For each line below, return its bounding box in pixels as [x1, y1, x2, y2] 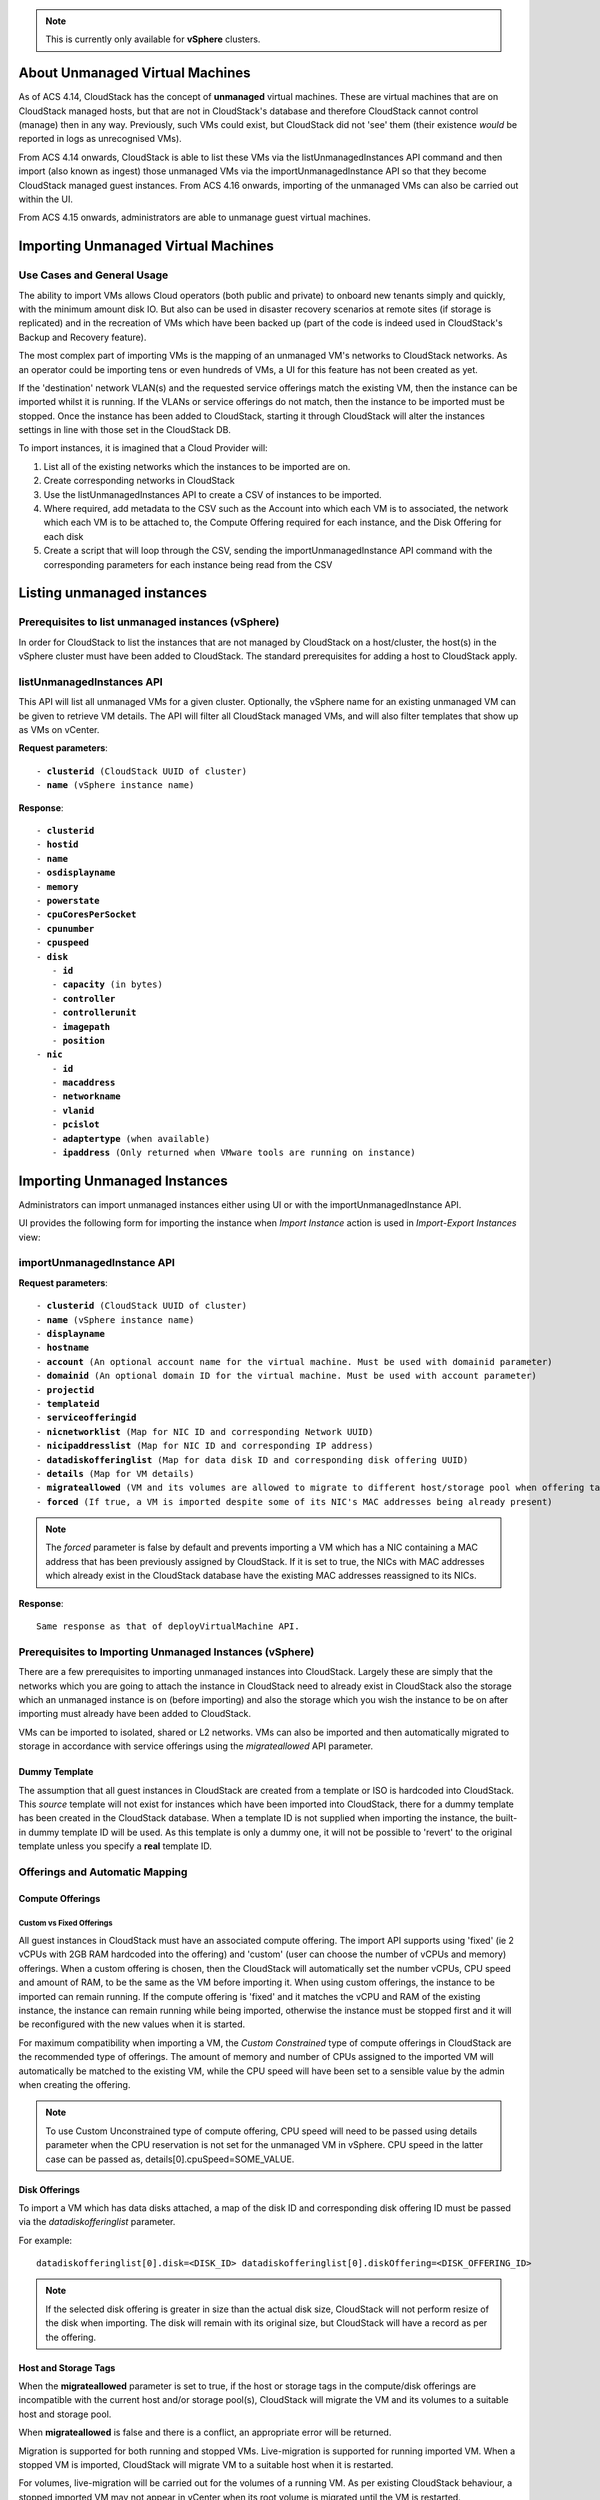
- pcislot [51, 1119, 100, 1130]
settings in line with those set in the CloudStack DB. [18, 424, 232, 436]
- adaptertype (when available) [51, 1133, 211, 1144]
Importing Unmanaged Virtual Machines [18, 238, 275, 255]
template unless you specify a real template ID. [18, 1840, 212, 1852]
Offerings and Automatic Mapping [18, 1865, 188, 1879]
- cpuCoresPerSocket [36, 909, 137, 920]
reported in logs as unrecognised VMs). [18, 133, 182, 145]
